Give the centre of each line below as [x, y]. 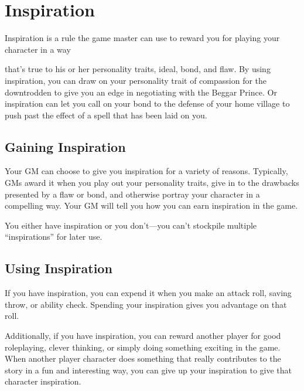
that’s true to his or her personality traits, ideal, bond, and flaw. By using [138, 69]
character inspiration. [43, 381]
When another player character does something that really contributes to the [143, 358]
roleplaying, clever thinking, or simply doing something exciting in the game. [143, 347]
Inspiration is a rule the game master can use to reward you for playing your [142, 38]
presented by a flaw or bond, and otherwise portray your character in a [132, 194]
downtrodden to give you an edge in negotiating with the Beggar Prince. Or [141, 92]
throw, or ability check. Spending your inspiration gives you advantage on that [146, 304]
